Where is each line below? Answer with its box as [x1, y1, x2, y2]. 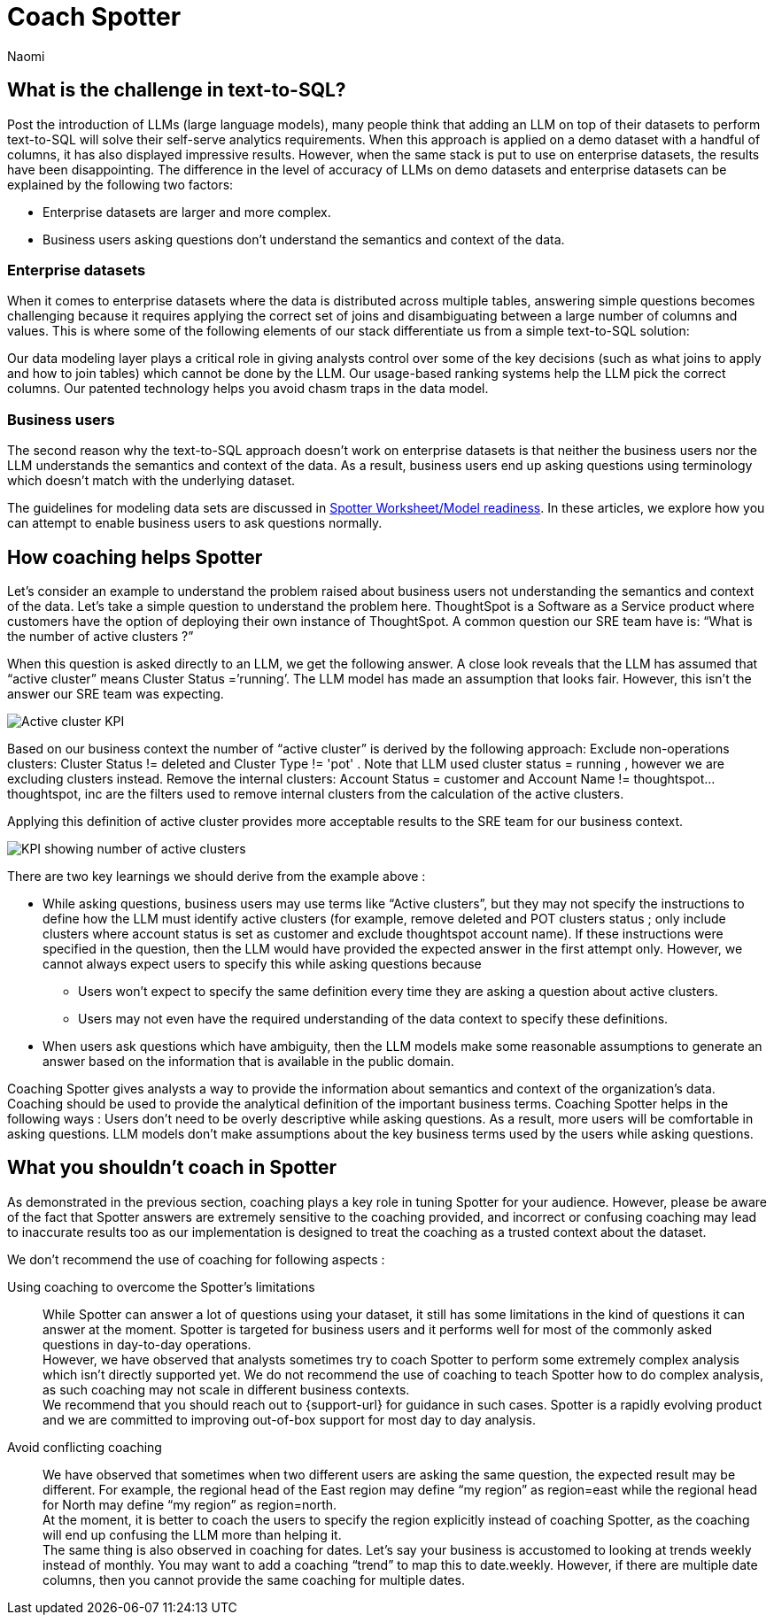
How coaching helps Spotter [7, 545, 263, 568]
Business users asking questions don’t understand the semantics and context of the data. [43, 231, 565, 247]
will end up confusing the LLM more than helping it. [43, 1526, 342, 1542]
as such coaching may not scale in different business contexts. [43, 1381, 410, 1397]
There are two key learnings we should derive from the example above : [7, 868, 426, 884]
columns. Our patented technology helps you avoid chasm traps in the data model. [7, 381, 489, 397]
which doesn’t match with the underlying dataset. [7, 473, 296, 489]
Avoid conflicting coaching [7, 1439, 162, 1455]
